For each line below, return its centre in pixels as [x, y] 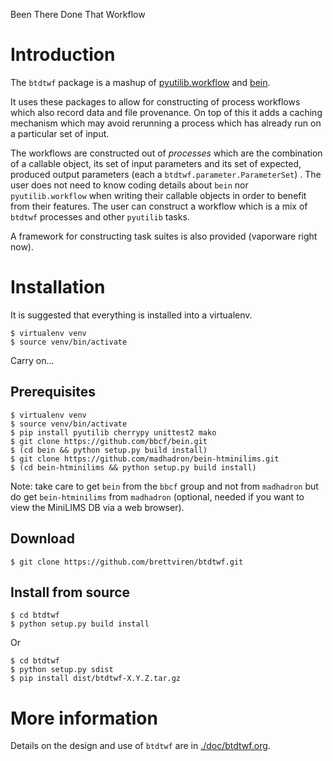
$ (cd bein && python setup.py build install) [109, 450]
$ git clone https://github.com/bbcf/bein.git [109, 441]
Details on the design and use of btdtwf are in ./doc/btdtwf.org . [140, 746]
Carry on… [32, 360]
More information [84, 718]
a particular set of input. [60, 133]
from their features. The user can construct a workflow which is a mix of [159, 206]
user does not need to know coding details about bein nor [129, 185]
